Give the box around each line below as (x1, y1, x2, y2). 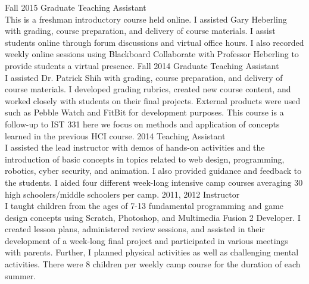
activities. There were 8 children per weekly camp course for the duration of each (5, 258, 301, 270)
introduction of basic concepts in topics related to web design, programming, (5, 152, 285, 165)
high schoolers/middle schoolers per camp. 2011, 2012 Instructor (5, 188, 240, 200)
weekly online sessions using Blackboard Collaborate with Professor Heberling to (5, 48, 299, 60)
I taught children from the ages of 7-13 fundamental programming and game (5, 199, 284, 212)
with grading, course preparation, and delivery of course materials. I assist (5, 24, 276, 37)
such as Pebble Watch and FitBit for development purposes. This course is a (5, 106, 284, 118)
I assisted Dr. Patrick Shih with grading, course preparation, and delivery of (5, 71, 283, 83)
